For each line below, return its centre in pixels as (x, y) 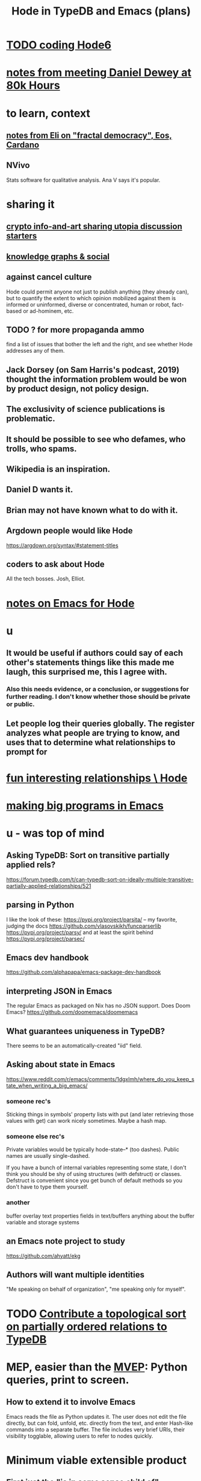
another (18, 1203)
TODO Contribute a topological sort (96, 1313)
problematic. (31, 419)
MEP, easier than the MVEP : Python (97, 1367)
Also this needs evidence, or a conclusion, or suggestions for (98, 689)
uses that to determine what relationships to (91, 743)
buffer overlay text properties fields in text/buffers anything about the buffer (100, 1216)
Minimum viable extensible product (97, 1460)
